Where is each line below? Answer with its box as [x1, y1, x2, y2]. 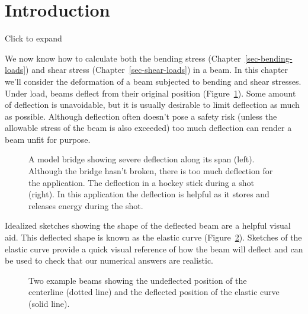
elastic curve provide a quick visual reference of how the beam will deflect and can [5, 242, 303, 255]
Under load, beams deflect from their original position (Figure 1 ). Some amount [5, 86, 296, 99]
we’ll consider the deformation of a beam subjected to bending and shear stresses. [5, 75, 301, 87]
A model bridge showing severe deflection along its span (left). [28, 153, 255, 165]
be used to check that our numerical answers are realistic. [5, 254, 214, 267]
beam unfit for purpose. [5, 133, 91, 145]
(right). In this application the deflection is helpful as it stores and [28, 188, 269, 200]
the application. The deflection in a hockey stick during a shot [28, 176, 254, 188]
